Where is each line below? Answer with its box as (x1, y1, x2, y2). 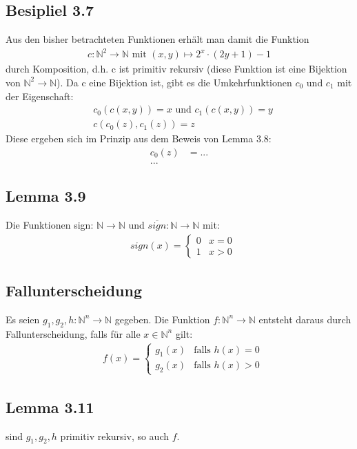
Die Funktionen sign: (6, 218, 94, 232)
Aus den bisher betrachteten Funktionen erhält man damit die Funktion (6, 32, 309, 46)
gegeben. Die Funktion (114, 312, 210, 326)
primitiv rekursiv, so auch (60, 428, 170, 443)
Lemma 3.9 (6, 185, 86, 207)
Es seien (6, 312, 40, 326)
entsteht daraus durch (258, 312, 351, 326)
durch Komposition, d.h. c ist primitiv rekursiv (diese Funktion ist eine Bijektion (6, 61, 347, 76)
